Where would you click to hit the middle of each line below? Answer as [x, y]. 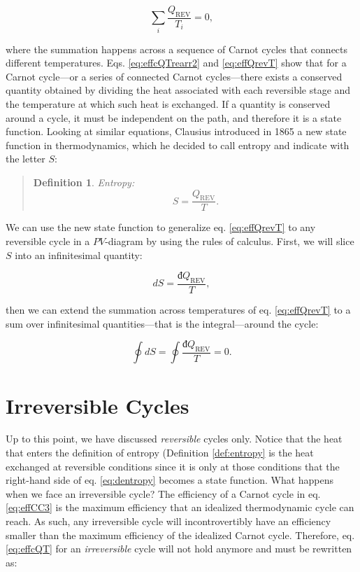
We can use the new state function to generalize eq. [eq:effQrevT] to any [161, 227]
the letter [26, 159]
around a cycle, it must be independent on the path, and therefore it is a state [174, 117]
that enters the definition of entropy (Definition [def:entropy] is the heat [160, 453]
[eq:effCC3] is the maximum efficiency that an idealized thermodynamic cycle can [180, 507]
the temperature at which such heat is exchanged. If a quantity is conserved [168, 103]
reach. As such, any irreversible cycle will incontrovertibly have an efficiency [168, 521]
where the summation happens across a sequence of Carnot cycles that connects [177, 49]
